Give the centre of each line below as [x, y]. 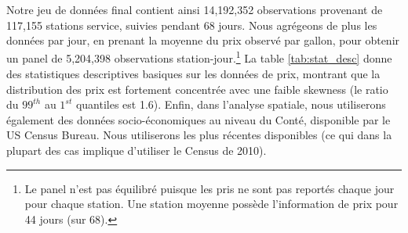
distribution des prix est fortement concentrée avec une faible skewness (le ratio [197, 89]
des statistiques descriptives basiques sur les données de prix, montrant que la [193, 74]
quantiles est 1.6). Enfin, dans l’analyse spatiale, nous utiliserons [231, 104]
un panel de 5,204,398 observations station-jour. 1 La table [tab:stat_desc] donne [199, 57]
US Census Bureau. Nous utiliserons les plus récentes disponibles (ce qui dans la [199, 135]
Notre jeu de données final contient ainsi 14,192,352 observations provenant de [195, 9]
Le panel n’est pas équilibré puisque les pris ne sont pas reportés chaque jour [209, 188]
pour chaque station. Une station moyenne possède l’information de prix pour [211, 204]
